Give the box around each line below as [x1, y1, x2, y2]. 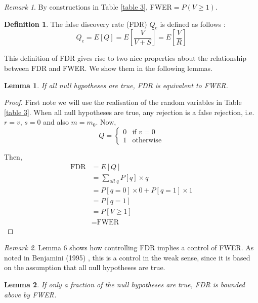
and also [43, 117, 69, 127]
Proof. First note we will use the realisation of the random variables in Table [4, 97, 242, 107]
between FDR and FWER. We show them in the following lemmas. [4, 62, 212, 73]
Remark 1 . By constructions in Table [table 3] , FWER [4, 2, 172, 12]
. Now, [96, 117, 116, 127]
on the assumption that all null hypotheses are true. [4, 262, 165, 273]
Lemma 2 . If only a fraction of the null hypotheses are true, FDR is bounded [4, 279, 245, 289]
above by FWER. [4, 289, 57, 299]
